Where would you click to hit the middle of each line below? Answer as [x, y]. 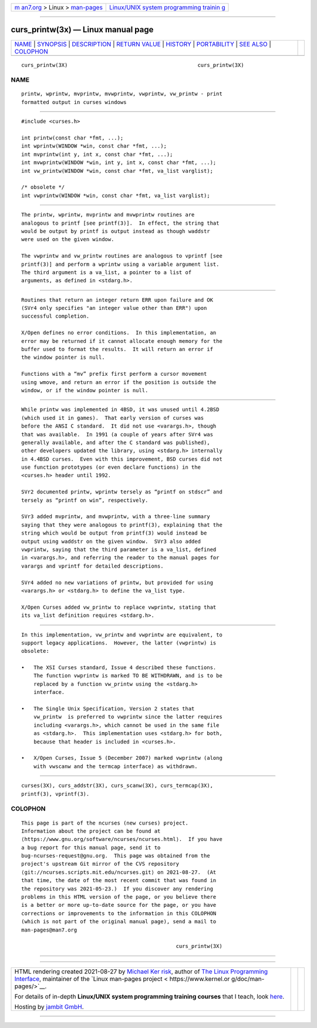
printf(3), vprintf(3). [55, 794]
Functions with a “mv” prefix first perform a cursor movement [114, 374]
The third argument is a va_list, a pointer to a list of [107, 272]
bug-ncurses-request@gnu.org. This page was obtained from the [116, 856]
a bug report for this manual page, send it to [91, 847]
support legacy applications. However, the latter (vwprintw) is [119, 643]
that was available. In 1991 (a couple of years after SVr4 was [117, 434]
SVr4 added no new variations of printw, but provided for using [117, 583]
